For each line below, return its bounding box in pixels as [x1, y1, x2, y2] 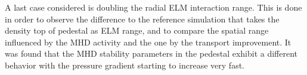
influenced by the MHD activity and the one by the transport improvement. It [5, 35, 292, 48]
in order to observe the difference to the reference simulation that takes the [5, 12, 280, 25]
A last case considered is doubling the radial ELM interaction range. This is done [5, 1, 302, 13]
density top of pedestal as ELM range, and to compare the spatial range [5, 24, 269, 37]
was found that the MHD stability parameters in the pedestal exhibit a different [5, 47, 298, 60]
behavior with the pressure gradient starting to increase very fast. [5, 58, 244, 71]
